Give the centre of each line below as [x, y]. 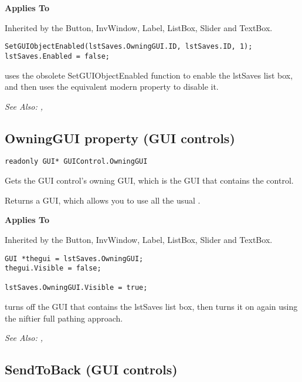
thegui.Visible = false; [53, 268]
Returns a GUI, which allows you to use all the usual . [103, 200]
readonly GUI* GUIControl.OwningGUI [76, 162]
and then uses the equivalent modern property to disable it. [112, 87]
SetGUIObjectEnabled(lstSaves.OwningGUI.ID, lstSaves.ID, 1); [129, 47]
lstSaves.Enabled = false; [57, 56]
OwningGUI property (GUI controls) [120, 138]
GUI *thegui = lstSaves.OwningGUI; [74, 258]
